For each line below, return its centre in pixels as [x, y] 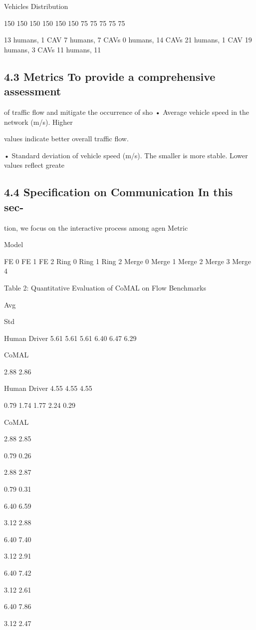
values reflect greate [34, 165]
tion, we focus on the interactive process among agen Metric [96, 227]
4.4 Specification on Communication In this [119, 192]
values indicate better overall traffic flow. [66, 139]
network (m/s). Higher [38, 122]
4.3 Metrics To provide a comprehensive [110, 76]
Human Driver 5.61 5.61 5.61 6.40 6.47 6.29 [70, 338]
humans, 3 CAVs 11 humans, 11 [53, 49]
